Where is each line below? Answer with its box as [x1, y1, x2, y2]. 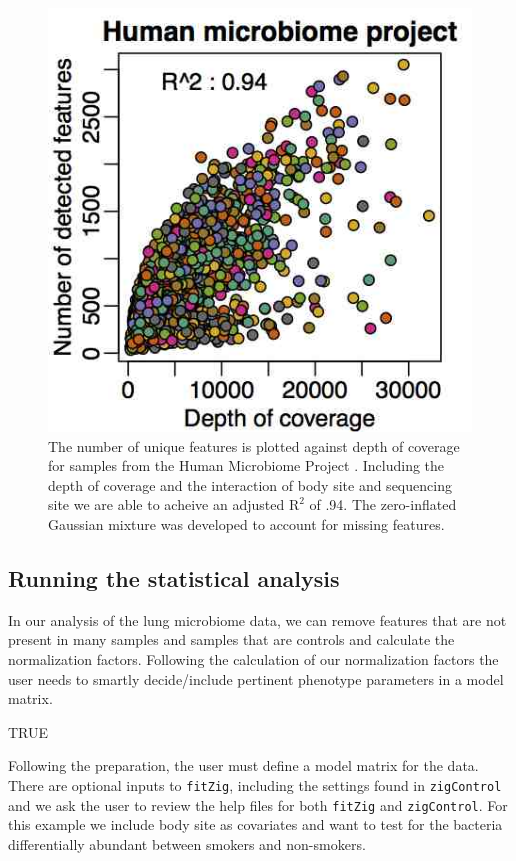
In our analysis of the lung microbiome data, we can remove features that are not [8, 609, 507, 630]
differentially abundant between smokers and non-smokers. [8, 833, 366, 854]
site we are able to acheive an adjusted [48, 494, 285, 515]
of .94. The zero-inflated [309, 494, 457, 515]
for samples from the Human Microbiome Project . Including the [48, 455, 445, 476]
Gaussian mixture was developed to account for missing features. [48, 513, 445, 534]
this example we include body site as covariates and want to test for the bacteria [8, 814, 503, 835]
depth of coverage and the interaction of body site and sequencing [48, 474, 452, 495]
